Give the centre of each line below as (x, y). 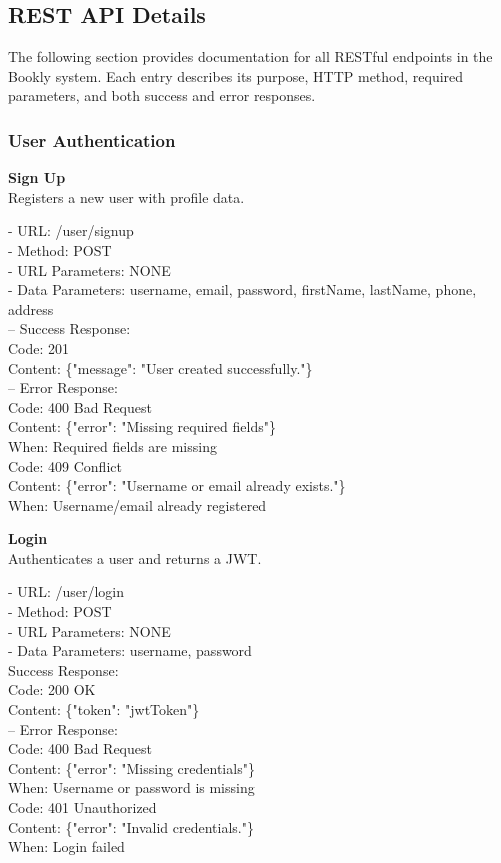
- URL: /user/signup (71, 230)
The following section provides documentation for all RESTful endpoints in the (250, 56)
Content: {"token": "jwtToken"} (104, 709)
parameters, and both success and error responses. (162, 95)
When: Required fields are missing (112, 445)
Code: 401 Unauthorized (82, 807)
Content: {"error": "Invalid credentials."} (131, 826)
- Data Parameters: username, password (130, 650)
